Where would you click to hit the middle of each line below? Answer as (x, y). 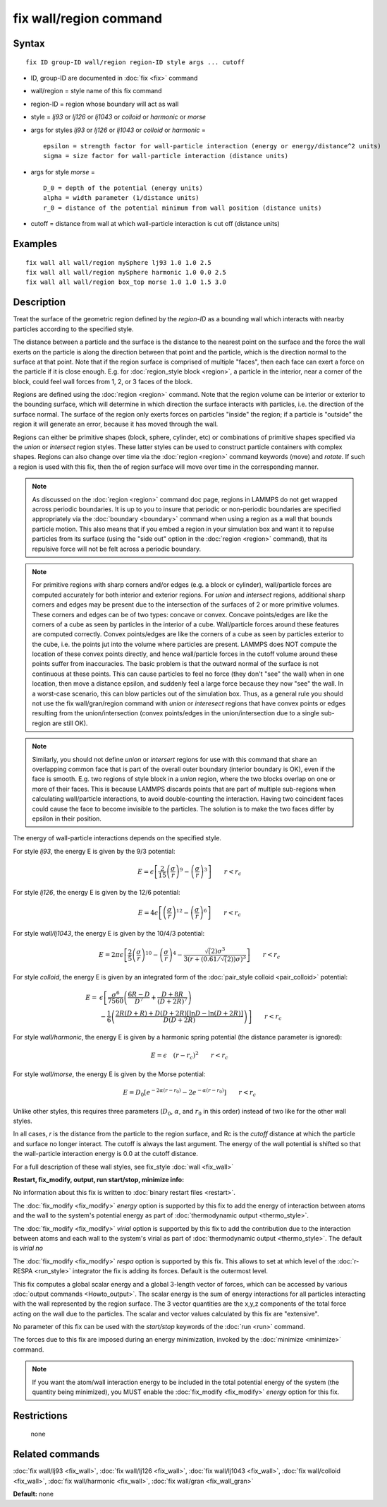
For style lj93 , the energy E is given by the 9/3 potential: (94, 851)
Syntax (29, 43)
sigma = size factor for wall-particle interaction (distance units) (166, 156)
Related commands (56, 1454)
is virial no (28, 1248)
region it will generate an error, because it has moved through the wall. (116, 424)
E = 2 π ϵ (111, 955)
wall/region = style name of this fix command (96, 91)
